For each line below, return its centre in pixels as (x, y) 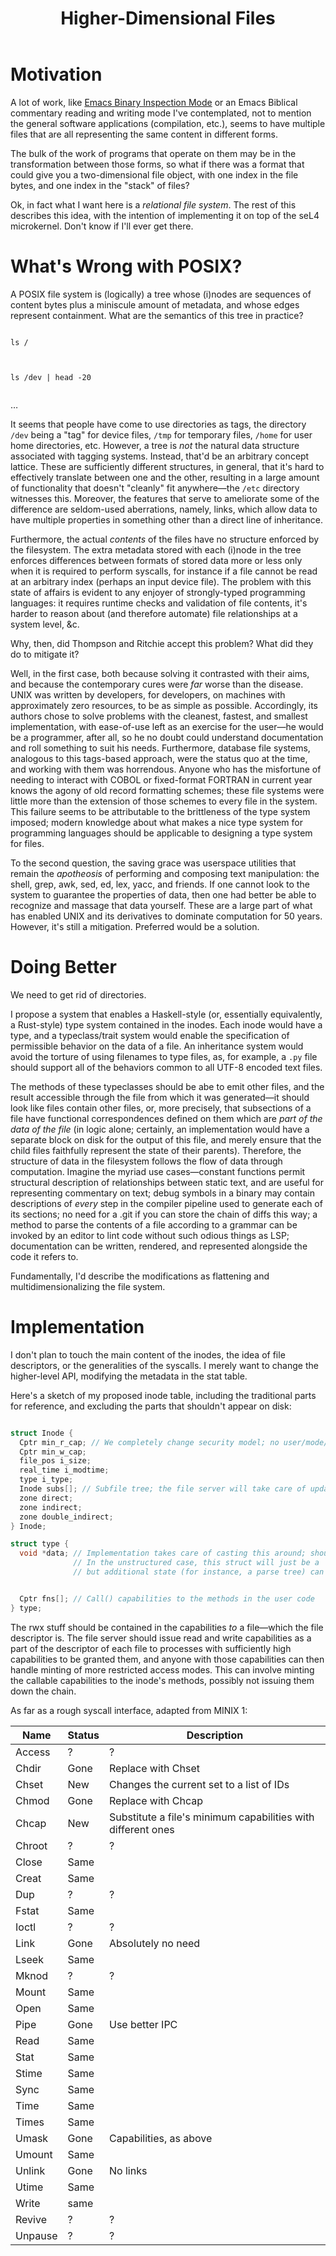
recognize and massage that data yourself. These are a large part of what (161, 905)
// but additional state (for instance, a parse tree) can (199, 1572)
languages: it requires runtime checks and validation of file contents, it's (159, 603)
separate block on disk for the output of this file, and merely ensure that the (166, 1139)
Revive (31, 2219)
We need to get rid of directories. (78, 994)
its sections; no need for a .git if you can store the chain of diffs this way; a (164, 1214)
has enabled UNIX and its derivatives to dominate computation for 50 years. (166, 916)
